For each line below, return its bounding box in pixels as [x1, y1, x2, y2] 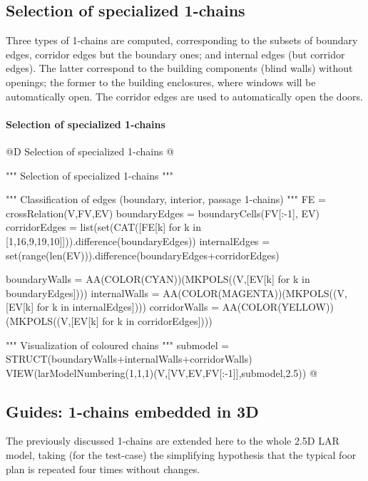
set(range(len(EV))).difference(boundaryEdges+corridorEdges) [6, 247, 280, 262]
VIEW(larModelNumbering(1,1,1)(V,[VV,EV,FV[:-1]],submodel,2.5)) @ [6, 365, 317, 380]
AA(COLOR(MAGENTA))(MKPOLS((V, [163, 285, 347, 300]
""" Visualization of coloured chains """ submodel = [6, 337, 230, 352]
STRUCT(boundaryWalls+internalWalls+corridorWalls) [6, 351, 252, 366]
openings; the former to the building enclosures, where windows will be [6, 74, 316, 89]
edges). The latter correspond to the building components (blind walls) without [6, 61, 353, 76]
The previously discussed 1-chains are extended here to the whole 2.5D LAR [6, 433, 339, 448]
